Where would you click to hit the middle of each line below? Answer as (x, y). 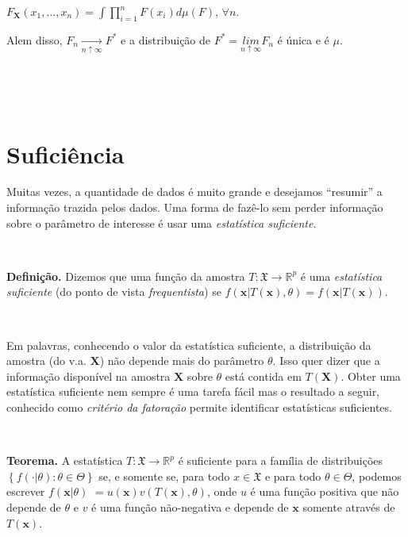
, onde (222, 491)
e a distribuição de (166, 39)
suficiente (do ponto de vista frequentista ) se (114, 292)
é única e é (303, 39)
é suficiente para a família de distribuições (281, 460)
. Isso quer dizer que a (326, 361)
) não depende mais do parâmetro (182, 361)
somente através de (349, 506)
